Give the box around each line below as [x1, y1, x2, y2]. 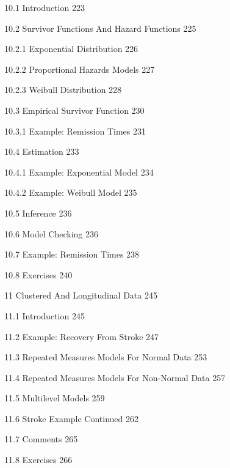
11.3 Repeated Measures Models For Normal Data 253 [4, 351, 207, 363]
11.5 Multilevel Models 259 [4, 392, 105, 404]
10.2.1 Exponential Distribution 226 [4, 42, 138, 55]
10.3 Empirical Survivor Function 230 [4, 103, 145, 116]
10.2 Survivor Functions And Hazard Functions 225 [4, 21, 196, 34]
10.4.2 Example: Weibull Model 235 [4, 186, 137, 199]
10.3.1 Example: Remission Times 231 [4, 124, 146, 137]
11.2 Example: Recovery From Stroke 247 [4, 330, 159, 343]
